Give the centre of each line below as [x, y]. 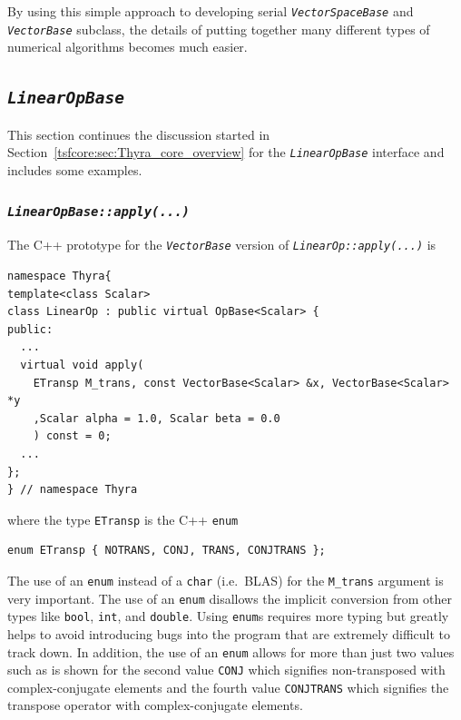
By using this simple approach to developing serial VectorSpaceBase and [211, 11]
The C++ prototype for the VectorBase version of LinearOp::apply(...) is [222, 245]
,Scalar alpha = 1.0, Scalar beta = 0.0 [157, 418]
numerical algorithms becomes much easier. [128, 47]
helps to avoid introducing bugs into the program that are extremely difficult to [229, 633]
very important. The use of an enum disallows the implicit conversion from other [230, 598]
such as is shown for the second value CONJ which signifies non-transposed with [226, 670]
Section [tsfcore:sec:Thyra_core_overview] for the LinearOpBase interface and [226, 152]
